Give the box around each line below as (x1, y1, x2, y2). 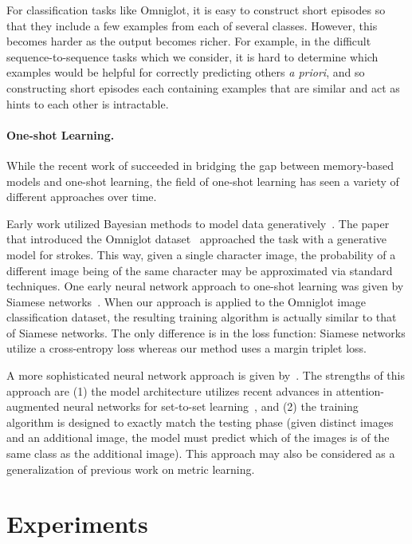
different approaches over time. (6, 188, 157, 205)
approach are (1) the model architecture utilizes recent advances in (6, 382, 333, 399)
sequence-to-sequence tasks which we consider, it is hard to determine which (6, 48, 379, 65)
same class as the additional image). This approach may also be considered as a (6, 445, 395, 462)
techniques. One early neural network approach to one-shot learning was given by (6, 278, 404, 294)
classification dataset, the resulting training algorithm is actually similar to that (6, 309, 397, 325)
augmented (6, 398, 60, 415)
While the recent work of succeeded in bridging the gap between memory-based (6, 156, 394, 173)
